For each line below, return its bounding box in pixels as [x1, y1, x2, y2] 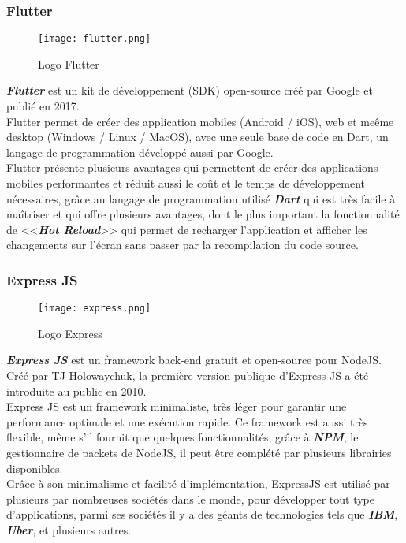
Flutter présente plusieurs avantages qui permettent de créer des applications [6, 159, 378, 176]
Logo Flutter [38, 55, 99, 72]
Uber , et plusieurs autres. [6, 522, 132, 537]
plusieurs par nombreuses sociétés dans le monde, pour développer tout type [6, 490, 375, 507]
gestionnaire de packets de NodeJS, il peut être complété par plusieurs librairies [6, 444, 392, 461]
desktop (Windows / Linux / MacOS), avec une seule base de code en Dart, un [6, 128, 389, 145]
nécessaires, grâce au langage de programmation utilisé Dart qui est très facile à [6, 190, 396, 206]
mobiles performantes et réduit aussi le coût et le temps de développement [6, 175, 366, 192]
